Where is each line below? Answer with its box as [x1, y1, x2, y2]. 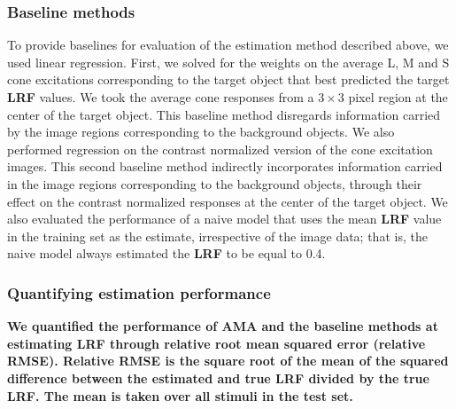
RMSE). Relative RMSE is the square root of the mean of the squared [7, 351, 449, 370]
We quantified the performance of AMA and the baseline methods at [7, 317, 438, 335]
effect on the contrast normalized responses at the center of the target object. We [7, 192, 448, 210]
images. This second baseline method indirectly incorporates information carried [7, 157, 443, 176]
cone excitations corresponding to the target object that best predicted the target [7, 70, 450, 89]
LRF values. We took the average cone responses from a [7, 88, 314, 106]
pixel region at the [348, 88, 448, 106]
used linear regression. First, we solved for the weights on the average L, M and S [7, 52, 450, 71]
